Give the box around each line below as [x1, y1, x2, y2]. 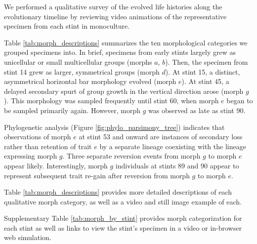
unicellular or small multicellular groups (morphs [4, 56, 152, 67]
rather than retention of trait [4, 141, 92, 151]
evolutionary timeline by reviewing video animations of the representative [4, 11, 227, 21]
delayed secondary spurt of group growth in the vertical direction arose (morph [4, 85, 244, 96]
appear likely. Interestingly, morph [4, 160, 108, 170]
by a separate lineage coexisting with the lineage [99, 141, 246, 151]
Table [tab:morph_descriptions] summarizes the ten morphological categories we [4, 37, 248, 47]
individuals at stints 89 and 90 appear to [115, 160, 239, 170]
